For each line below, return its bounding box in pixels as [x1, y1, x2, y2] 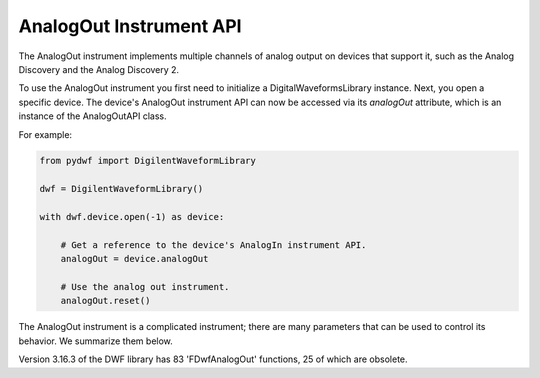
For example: [18, 128, 73, 140]
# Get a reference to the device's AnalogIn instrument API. [60, 239, 367, 250]
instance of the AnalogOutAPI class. [18, 110, 167, 122]
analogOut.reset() [60, 295, 151, 307]
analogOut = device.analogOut [60, 253, 209, 265]
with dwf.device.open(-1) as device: [39, 211, 225, 223]
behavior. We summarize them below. [18, 335, 174, 347]
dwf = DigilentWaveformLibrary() [39, 183, 204, 195]
